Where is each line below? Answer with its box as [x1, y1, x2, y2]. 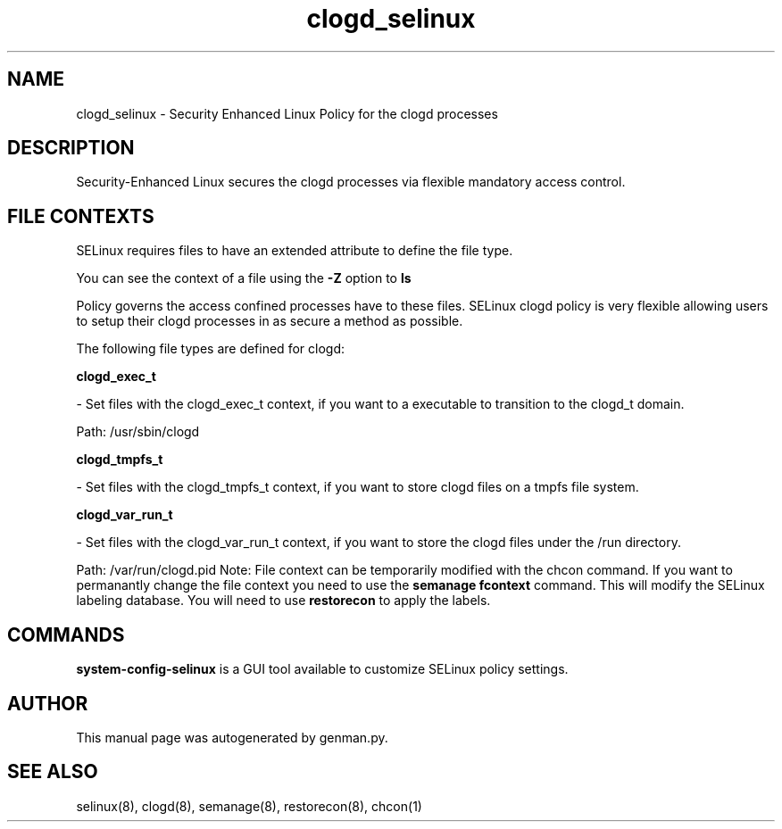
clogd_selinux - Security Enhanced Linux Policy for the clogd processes [76, 105, 498, 121]
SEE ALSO [7, 760, 98, 783]
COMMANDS [7, 623, 125, 646]
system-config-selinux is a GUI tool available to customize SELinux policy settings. [76, 661, 569, 677]
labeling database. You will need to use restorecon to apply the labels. [76, 593, 491, 609]
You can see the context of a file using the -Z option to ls [76, 270, 412, 286]
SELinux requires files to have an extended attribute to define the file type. [76, 243, 513, 259]
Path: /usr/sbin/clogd [76, 424, 200, 440]
